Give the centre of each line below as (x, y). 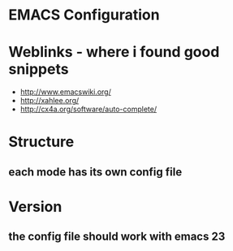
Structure (41, 142)
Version (35, 207)
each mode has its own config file (95, 172)
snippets (39, 69)
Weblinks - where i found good (114, 52)
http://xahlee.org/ (50, 101)
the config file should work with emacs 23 (117, 237)
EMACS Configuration (84, 15)
